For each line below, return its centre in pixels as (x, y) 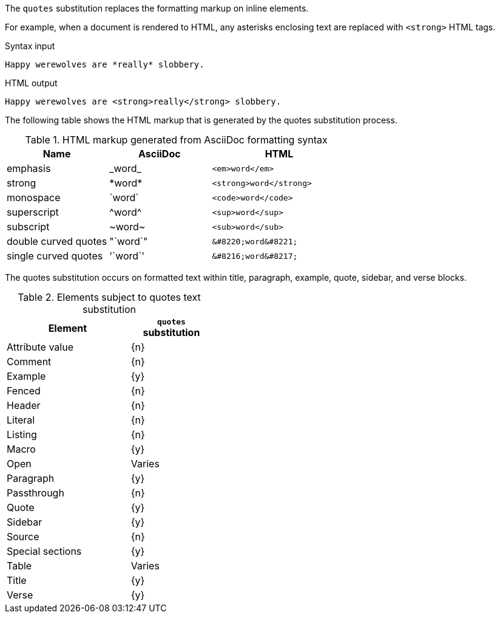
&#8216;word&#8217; (255, 256)
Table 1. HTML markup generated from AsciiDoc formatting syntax (176, 140)
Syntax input (30, 46)
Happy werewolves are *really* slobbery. (105, 64)
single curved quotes (55, 256)
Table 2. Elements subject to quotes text (109, 297)
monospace (34, 197)
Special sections (44, 551)
